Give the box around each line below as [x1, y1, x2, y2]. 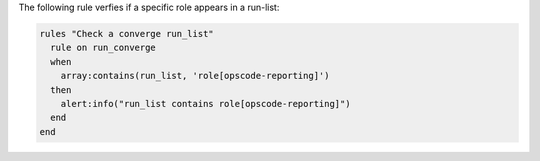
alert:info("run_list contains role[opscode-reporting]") [60, 98, 351, 109]
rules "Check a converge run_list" [39, 28, 214, 39]
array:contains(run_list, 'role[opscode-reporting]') [60, 70, 330, 82]
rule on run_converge [50, 42, 157, 54]
